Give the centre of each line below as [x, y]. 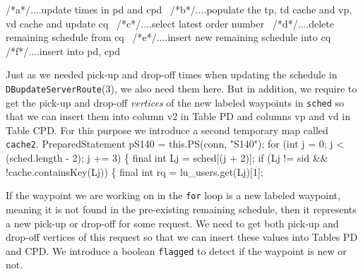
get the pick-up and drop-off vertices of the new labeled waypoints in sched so [175, 102]
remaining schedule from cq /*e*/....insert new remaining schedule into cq [168, 37]
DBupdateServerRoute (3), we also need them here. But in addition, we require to [181, 88]
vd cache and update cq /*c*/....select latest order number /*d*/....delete [170, 23]
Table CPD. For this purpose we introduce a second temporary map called [167, 130]
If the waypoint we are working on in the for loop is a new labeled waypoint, [173, 195]
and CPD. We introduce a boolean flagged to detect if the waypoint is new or [176, 250]
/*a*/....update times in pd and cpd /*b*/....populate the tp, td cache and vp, [179, 9]
